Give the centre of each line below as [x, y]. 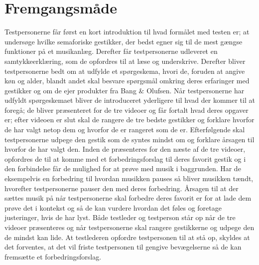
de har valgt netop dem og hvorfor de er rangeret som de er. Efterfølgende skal [125, 130]
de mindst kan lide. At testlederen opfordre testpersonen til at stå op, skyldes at [127, 237]
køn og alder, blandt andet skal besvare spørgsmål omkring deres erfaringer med [127, 81]
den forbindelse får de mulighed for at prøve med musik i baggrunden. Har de [123, 168]
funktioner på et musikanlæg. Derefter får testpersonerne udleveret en [111, 51]
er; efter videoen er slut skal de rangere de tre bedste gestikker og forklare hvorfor [129, 120]
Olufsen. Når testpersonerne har [195, 90]
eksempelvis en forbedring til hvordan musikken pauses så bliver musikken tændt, [129, 178]
